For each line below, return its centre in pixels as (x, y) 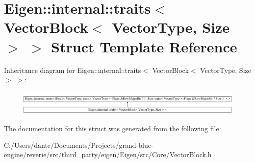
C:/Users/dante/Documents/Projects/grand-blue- (79, 145)
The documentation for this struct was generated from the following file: (113, 128)
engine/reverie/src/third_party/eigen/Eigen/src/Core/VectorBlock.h (108, 154)
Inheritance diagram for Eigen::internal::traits (73, 70)
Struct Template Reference (144, 46)
